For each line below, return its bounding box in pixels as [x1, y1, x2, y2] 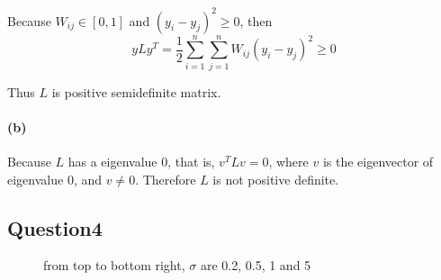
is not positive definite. [212, 169, 339, 188]
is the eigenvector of [322, 152, 434, 171]
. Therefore [135, 169, 196, 188]
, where [268, 152, 309, 171]
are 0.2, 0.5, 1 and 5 [200, 256, 311, 275]
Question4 [7, 213, 103, 241]
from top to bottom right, [43, 256, 185, 275]
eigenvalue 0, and [7, 169, 102, 188]
